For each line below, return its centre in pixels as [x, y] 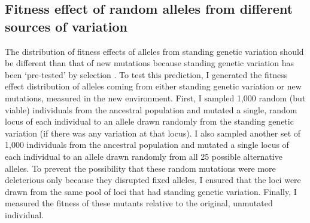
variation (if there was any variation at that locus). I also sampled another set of [153, 133]
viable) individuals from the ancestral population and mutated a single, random [151, 109]
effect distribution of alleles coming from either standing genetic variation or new [153, 86]
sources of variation [66, 26]
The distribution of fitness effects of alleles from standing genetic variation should [154, 51]
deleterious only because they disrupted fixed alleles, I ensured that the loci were [153, 180]
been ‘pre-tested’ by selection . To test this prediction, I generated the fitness [146, 74]
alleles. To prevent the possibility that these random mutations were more [140, 168]
